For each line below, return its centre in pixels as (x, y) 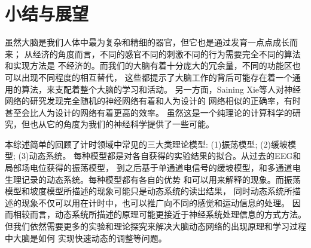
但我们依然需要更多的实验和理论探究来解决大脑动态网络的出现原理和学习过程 (155, 226)
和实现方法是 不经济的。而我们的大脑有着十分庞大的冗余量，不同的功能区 (149, 65)
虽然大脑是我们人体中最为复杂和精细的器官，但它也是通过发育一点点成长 (147, 42)
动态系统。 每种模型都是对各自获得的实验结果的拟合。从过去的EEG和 (165, 156)
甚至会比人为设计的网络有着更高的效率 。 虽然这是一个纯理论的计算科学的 (149, 112)
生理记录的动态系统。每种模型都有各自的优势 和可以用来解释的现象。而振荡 (153, 179)
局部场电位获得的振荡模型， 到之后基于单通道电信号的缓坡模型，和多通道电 (153, 168)
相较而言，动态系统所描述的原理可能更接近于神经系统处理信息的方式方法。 (159, 214)
